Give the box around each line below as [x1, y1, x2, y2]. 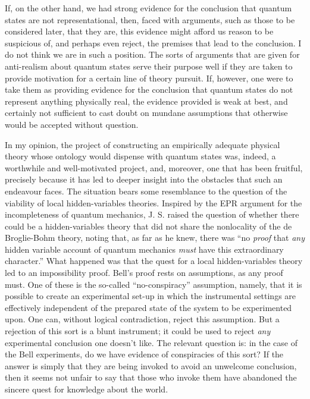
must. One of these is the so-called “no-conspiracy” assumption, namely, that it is [5, 278, 302, 290]
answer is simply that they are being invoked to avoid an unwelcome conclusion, [5, 359, 297, 372]
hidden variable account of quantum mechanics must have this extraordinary [5, 243, 284, 255]
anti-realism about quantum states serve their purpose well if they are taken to [5, 59, 293, 72]
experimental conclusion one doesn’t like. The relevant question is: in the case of [5, 336, 298, 348]
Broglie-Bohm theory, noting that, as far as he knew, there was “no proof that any [5, 231, 305, 244]
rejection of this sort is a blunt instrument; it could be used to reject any [5, 325, 271, 337]
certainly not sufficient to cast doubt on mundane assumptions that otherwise [5, 106, 288, 119]
